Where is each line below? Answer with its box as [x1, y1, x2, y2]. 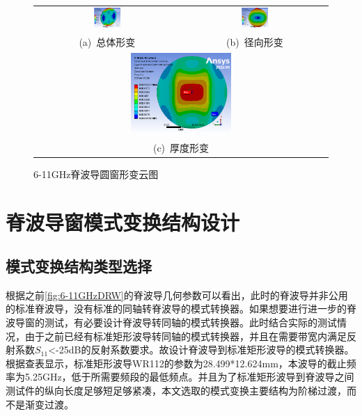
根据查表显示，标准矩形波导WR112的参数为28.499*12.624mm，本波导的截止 [6, 355, 347, 370]
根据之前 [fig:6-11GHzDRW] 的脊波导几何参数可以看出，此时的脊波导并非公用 [6, 287, 348, 302]
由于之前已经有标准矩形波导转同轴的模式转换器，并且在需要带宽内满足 [24, 328, 347, 343]
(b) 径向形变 [226, 35, 283, 49]
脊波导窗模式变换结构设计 [6, 207, 240, 236]
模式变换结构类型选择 [6, 255, 152, 277]
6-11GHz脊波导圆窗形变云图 [33, 166, 159, 181]
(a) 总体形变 [79, 35, 136, 49]
